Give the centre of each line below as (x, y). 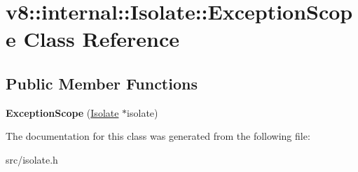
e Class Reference (92, 39)
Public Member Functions (102, 83)
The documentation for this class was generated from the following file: (158, 136)
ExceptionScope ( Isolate (62, 112)
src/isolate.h (32, 159)
